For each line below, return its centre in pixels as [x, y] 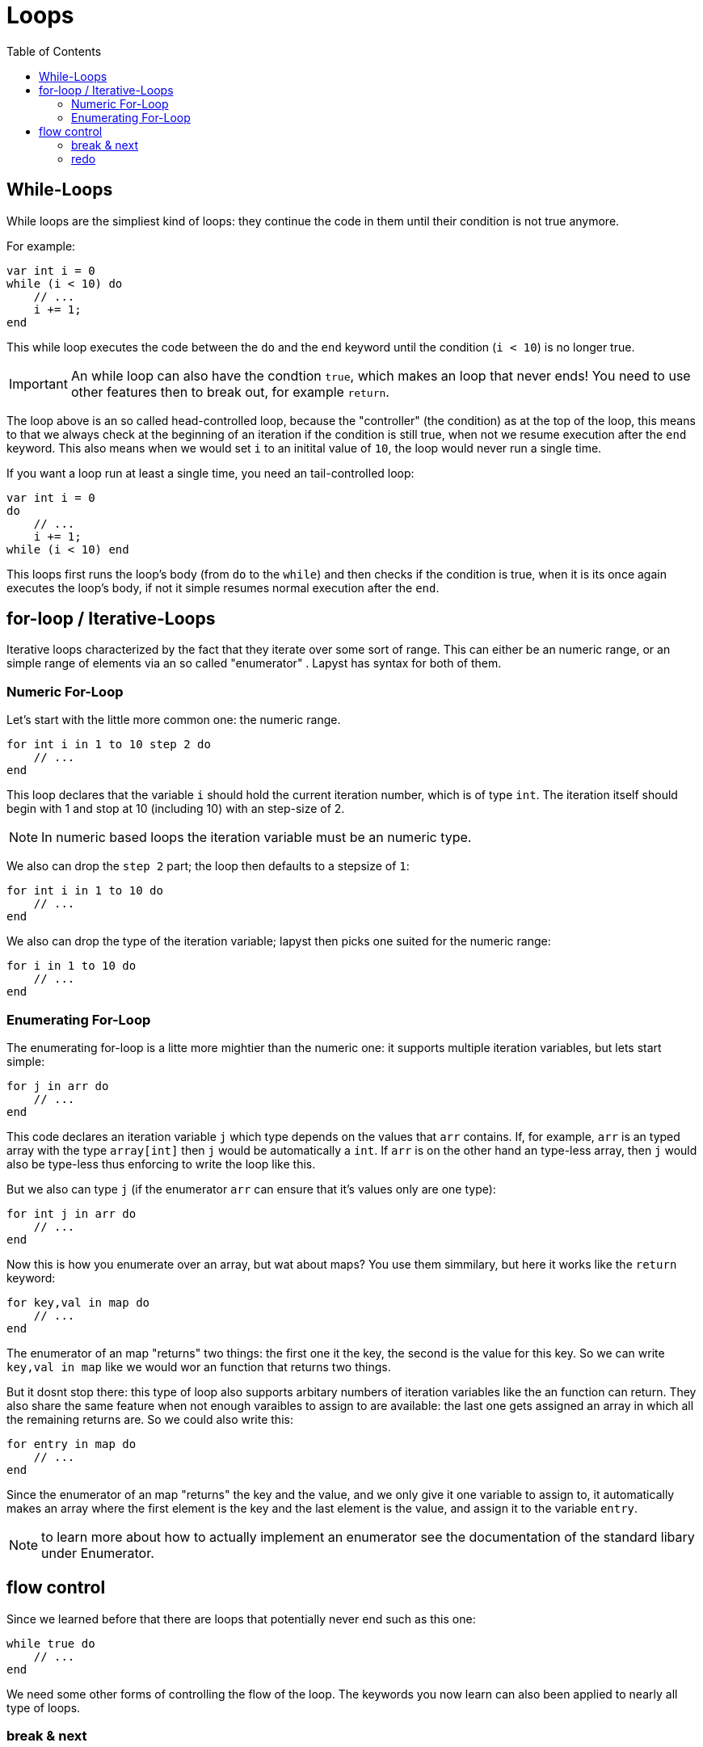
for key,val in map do [78, 1302]
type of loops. [44, 1707]
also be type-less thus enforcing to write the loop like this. [161, 1164]
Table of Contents [54, 51]
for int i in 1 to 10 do [85, 891]
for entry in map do [72, 1444]
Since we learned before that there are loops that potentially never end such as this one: [241, 1619]
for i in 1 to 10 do [72, 966]
